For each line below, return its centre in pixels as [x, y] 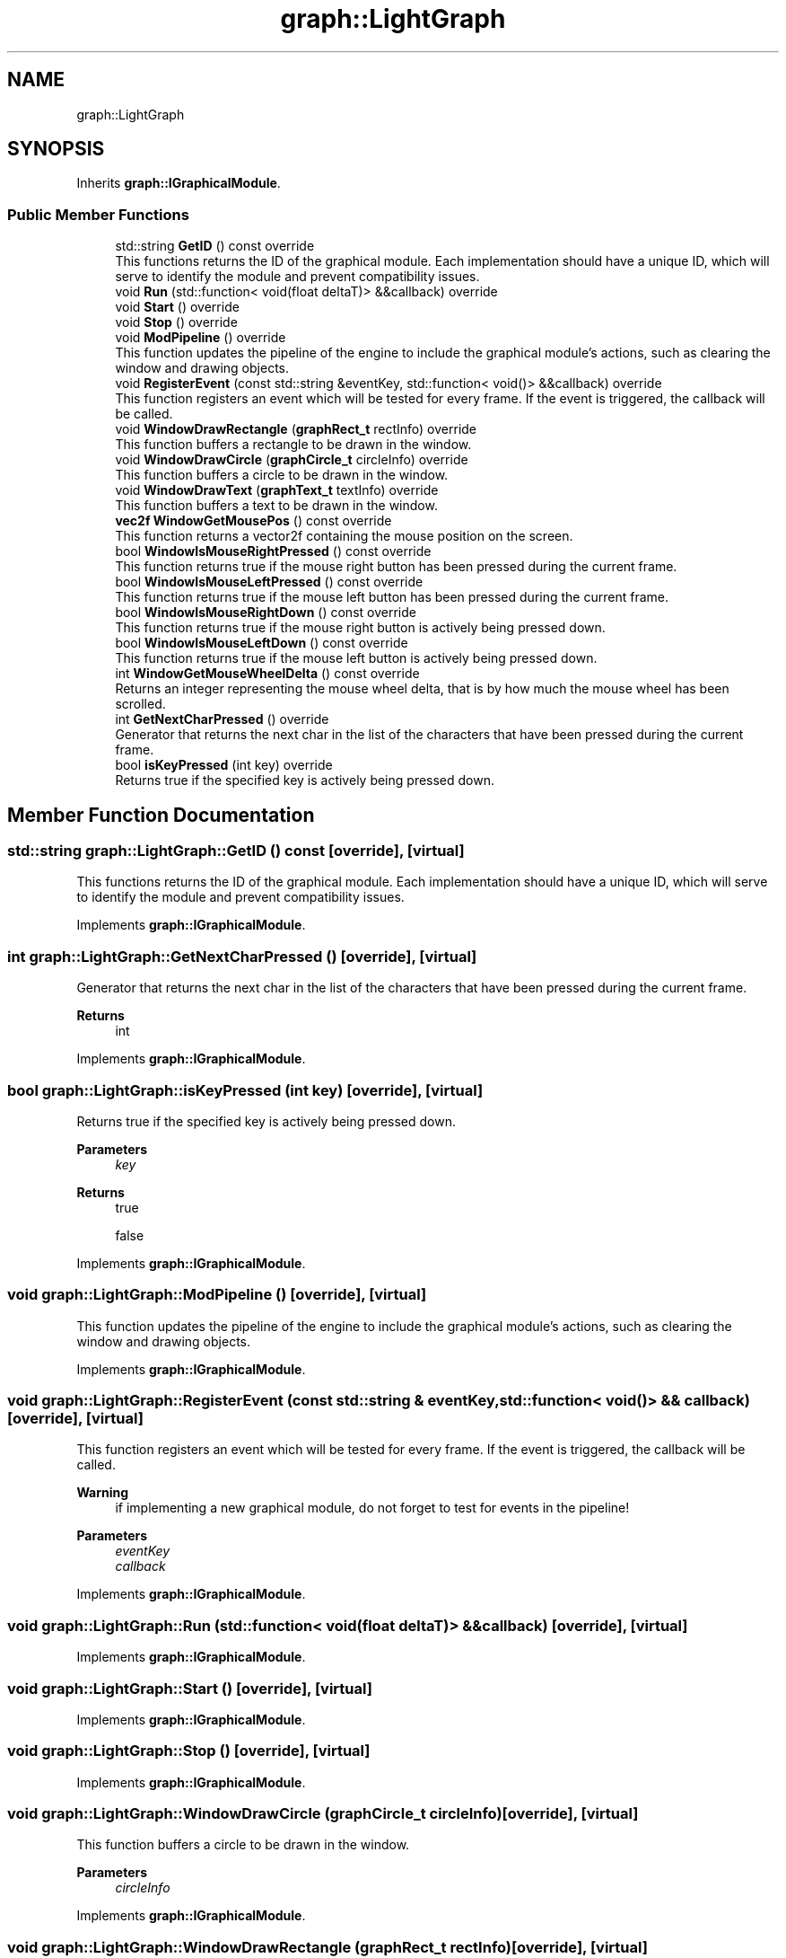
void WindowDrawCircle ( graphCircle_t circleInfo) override [292, 460]
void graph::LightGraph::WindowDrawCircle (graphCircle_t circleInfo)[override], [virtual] [323, 1814]
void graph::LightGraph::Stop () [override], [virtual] [189, 1751]
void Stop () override [176, 322]
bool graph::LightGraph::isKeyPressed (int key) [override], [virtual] [245, 1090]
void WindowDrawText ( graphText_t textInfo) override [277, 490]
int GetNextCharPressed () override [222, 719]
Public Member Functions [98, 214]
